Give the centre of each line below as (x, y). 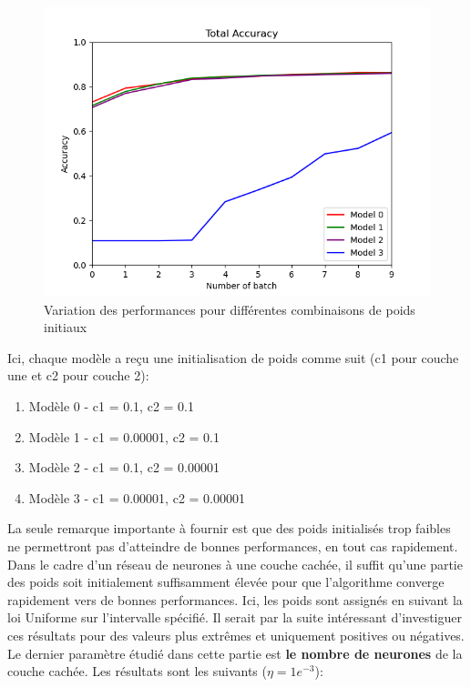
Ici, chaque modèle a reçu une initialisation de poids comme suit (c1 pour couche (233, 357)
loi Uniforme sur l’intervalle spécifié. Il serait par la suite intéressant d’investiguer (235, 617)
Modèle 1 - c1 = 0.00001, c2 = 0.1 (124, 436)
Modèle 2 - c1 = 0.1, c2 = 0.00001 (124, 467)
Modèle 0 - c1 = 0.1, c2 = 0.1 (111, 405)
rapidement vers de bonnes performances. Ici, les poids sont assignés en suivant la (235, 599)
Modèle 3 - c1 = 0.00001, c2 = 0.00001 (137, 497)
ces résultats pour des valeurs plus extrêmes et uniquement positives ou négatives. (236, 635)
